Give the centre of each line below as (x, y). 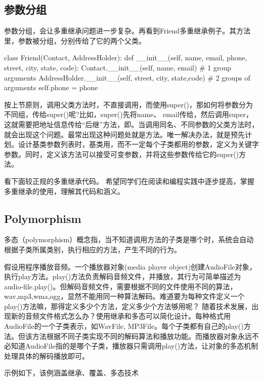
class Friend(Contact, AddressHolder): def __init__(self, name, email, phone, (126, 58)
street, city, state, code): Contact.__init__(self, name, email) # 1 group (118, 67)
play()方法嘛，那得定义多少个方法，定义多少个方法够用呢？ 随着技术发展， (128, 306)
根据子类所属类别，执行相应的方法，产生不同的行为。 (93, 249)
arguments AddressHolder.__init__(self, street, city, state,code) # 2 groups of (127, 77)
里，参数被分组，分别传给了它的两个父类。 (75, 40)
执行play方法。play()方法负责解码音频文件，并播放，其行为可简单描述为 (123, 276)
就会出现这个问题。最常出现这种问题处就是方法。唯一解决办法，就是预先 (124, 134)
